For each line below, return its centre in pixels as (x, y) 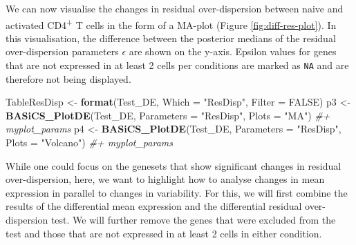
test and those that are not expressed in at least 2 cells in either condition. (164, 233)
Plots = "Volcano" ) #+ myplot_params (89, 143)
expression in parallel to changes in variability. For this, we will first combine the (177, 192)
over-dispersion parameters (62, 51)
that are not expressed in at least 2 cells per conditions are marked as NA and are (177, 65)
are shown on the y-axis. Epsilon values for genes (233, 51)
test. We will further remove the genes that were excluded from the (193, 220)
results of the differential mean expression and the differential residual (154, 206)
